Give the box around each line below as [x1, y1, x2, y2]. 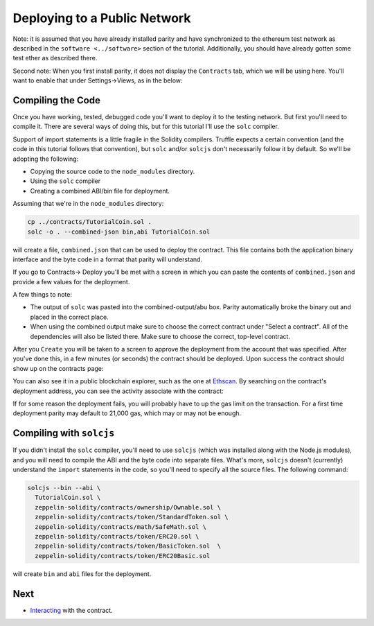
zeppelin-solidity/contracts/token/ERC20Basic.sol [35, 552, 211, 559]
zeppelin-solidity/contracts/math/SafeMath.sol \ [35, 523, 207, 530]
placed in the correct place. [30, 313, 109, 321]
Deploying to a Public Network [12, 10, 191, 26]
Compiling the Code [12, 94, 100, 106]
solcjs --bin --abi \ [27, 484, 101, 492]
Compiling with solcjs [12, 427, 115, 440]
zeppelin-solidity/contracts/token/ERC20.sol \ [35, 532, 199, 540]
